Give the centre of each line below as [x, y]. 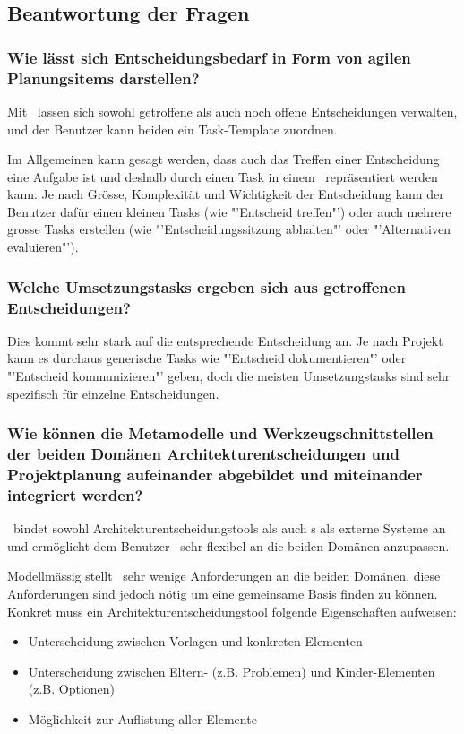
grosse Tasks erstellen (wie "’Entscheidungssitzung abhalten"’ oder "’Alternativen [229, 229]
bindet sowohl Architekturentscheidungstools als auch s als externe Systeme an [229, 528]
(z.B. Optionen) [72, 689]
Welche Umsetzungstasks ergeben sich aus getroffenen [206, 286]
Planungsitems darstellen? [103, 78]
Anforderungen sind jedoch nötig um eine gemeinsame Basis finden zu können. [223, 593]
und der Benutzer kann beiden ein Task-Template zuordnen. [172, 129]
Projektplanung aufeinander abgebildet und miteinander [215, 474]
